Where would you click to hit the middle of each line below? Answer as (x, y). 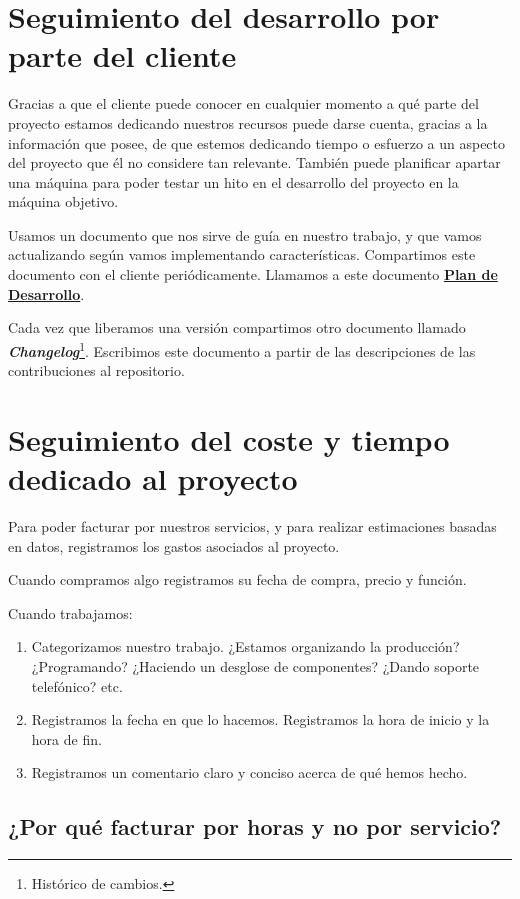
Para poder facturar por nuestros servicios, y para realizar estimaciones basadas (252, 526)
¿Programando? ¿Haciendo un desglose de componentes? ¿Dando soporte (255, 665)
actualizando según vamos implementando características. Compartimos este (242, 254)
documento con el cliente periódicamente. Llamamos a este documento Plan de (253, 274)
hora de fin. (66, 738)
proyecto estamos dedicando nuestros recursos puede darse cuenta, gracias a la (248, 122)
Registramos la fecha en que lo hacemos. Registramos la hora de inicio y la (260, 719)
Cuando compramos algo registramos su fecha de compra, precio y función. (237, 579)
